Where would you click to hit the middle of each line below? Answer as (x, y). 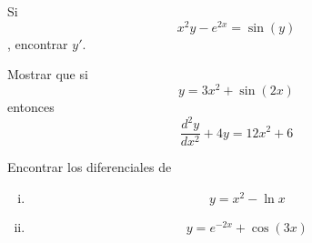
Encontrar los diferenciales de (90, 167)
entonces (31, 106)
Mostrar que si (48, 74)
